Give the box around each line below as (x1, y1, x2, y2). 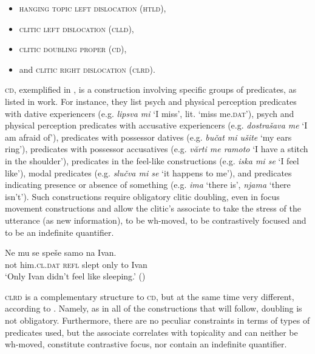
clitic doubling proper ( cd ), (19, 42, 127, 55)
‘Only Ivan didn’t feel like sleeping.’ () (5, 270, 146, 282)
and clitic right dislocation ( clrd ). (19, 62, 155, 75)
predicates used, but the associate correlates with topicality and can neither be (5, 326, 298, 338)
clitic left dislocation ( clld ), (19, 22, 134, 35)
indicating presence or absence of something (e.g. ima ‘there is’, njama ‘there (5, 178, 291, 191)
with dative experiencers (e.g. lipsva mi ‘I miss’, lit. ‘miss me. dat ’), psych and (5, 107, 294, 119)
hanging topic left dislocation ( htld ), (19, 2, 166, 14)
